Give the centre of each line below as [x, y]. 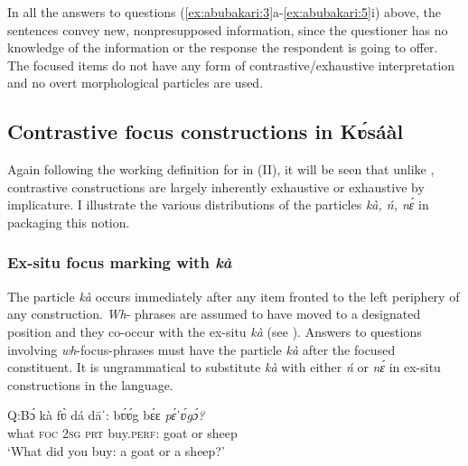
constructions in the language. [90, 384]
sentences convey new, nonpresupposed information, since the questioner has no [228, 29]
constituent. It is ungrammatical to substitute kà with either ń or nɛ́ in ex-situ [224, 367]
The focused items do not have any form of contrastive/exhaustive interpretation [231, 65]
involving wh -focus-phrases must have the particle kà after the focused [201, 349]
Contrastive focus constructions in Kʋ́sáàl [206, 131]
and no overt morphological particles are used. [136, 83]
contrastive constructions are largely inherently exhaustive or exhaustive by [216, 186]
